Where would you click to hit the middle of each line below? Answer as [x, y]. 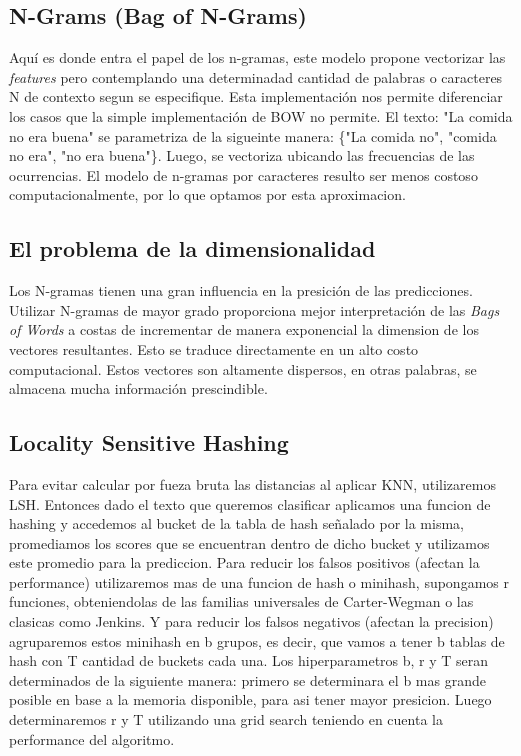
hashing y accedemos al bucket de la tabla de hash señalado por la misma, [236, 523]
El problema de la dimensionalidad [192, 248]
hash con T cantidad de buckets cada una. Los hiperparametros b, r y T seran [249, 660]
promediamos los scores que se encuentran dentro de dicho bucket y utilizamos [249, 542]
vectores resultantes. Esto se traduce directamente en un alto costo [214, 348]
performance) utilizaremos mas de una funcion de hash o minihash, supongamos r [259, 581]
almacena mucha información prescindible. [138, 388]
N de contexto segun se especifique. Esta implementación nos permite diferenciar [256, 96]
